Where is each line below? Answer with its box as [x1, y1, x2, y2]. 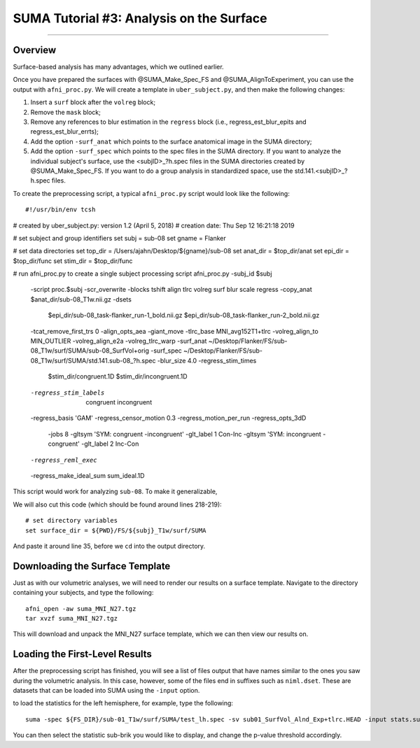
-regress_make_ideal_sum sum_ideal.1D [30, 471, 145, 479]
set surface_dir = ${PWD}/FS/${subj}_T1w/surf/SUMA [25, 526, 206, 535]
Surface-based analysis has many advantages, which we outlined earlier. [13, 63, 224, 71]
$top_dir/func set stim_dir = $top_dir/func [13, 256, 133, 265]
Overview [13, 44, 57, 56]
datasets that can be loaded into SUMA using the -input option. [13, 686, 200, 695]
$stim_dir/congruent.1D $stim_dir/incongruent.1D [48, 372, 188, 381]
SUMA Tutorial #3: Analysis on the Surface [13, 10, 267, 26]
